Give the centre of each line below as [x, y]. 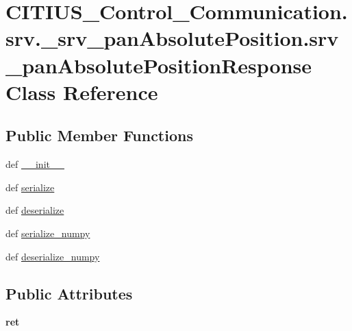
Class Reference [82, 91]
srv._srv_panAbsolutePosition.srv [172, 38]
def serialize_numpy [48, 233]
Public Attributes [69, 293]
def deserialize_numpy [53, 256]
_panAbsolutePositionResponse [159, 65]
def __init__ [35, 164]
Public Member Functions [99, 135]
